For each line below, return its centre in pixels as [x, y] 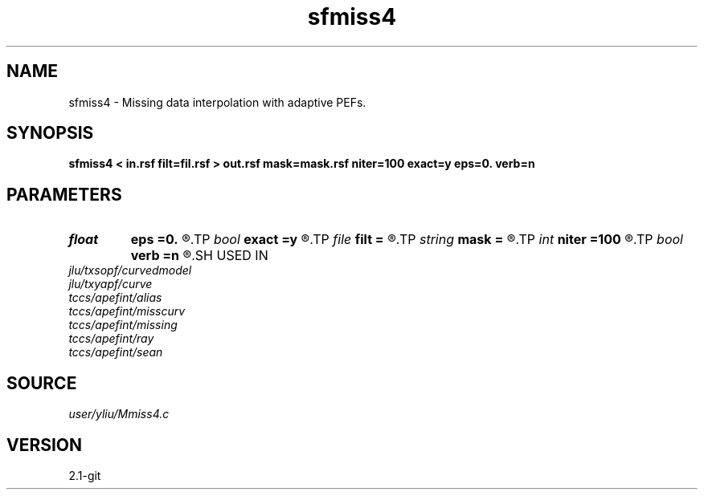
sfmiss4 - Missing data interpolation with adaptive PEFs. [217, 102]
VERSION [45, 445]
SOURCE [42, 383]
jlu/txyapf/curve [111, 284]
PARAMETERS [64, 194]
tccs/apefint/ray [111, 339]
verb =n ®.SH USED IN [199, 256]
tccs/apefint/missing [123, 325]
